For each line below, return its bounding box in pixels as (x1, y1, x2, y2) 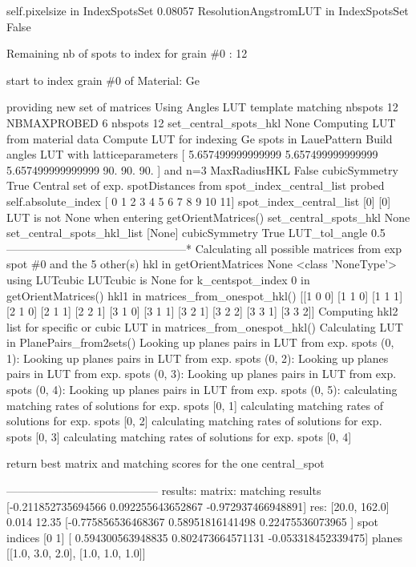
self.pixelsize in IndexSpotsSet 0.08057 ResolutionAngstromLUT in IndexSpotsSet (6, 2, 409, 18)
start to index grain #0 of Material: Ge (6, 71, 200, 88)
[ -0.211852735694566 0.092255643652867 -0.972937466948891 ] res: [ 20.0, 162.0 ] (6, 497, 390, 514)
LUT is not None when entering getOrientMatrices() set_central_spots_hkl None (6, 208, 410, 225)
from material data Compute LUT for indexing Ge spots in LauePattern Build (6, 130, 393, 147)
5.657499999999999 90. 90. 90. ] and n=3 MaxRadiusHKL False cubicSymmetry (6, 161, 398, 178)
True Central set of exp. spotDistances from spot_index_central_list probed (6, 177, 385, 194)
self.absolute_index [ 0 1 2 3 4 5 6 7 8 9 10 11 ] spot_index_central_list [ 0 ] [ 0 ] (6, 192, 391, 209)
